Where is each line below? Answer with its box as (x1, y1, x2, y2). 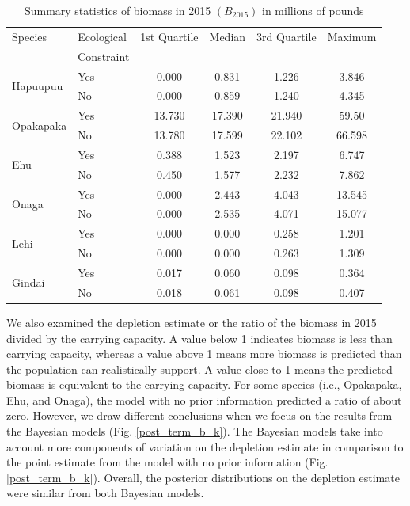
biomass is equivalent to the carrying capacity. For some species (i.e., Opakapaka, (6, 376, 402, 393)
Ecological (78, 28, 127, 44)
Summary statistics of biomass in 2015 (24, 2, 211, 18)
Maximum (327, 28, 377, 44)
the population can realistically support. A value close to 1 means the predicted (6, 360, 393, 377)
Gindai (12, 274, 45, 291)
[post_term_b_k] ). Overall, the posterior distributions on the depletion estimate (6, 469, 400, 485)
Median (209, 28, 246, 44)
